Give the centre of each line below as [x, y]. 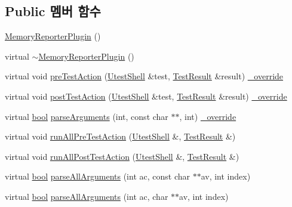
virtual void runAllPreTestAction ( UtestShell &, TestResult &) [120, 136]
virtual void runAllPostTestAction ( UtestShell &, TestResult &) [122, 156]
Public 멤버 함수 [53, 11]
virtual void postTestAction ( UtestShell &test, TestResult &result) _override [146, 96]
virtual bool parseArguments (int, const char [87, 116]
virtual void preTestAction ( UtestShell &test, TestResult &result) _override [144, 76]
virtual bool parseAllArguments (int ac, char [87, 196]
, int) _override [208, 116]
